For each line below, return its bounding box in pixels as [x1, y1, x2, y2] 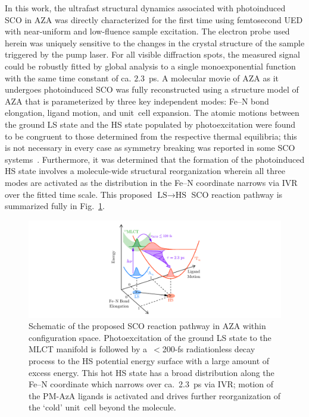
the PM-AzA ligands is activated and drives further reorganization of [29, 389, 280, 402]
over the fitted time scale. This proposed [5, 188, 152, 200]
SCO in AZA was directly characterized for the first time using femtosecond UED [5, 13, 303, 26]
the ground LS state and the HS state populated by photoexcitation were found [5, 118, 296, 130]
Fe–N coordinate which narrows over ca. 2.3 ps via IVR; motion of [29, 378, 273, 390]
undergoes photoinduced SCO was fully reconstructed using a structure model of [5, 83, 299, 96]
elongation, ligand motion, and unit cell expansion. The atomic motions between [5, 106, 299, 119]
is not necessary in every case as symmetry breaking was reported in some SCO [5, 141, 295, 154]
